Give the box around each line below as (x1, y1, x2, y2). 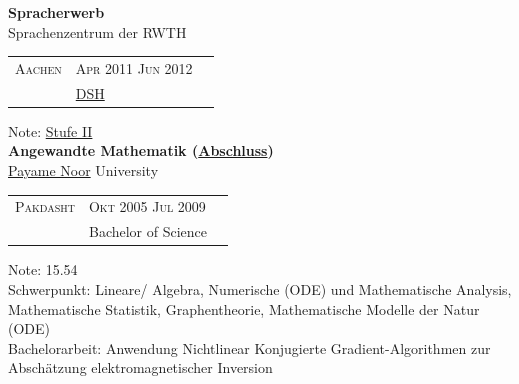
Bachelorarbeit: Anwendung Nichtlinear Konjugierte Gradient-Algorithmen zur (8, 337, 491, 358)
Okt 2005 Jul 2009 (88, 196, 206, 217)
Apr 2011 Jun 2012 (75, 57, 193, 78)
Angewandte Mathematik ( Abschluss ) (8, 140, 274, 161)
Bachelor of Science (88, 221, 208, 242)
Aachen (15, 57, 62, 78)
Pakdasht (15, 196, 75, 217)
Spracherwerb (8, 2, 105, 22)
